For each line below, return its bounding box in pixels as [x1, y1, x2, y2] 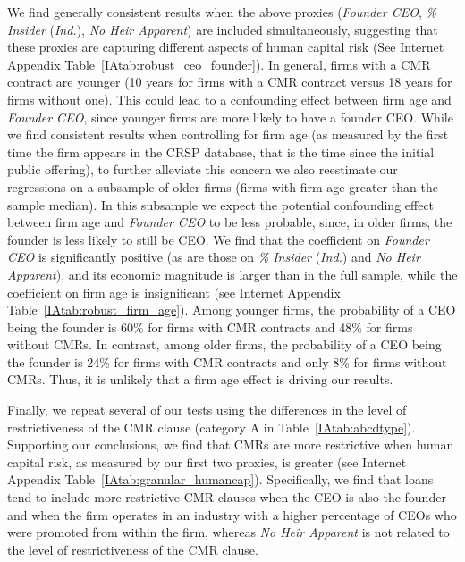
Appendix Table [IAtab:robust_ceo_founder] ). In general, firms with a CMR [7, 55, 431, 73]
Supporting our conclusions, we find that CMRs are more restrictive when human [7, 435, 454, 454]
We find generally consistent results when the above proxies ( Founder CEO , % [7, 3, 436, 21]
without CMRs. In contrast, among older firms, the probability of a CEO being [7, 335, 442, 354]
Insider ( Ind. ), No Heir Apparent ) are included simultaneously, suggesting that [7, 20, 438, 38]
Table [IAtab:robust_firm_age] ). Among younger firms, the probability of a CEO [7, 300, 456, 319]
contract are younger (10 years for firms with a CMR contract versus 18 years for [7, 72, 452, 91]
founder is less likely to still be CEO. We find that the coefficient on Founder [7, 230, 429, 248]
